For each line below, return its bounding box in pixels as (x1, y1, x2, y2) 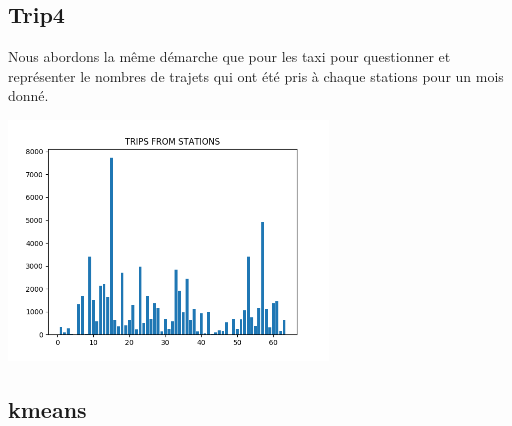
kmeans (8, 393, 87, 424)
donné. (8, 85, 49, 106)
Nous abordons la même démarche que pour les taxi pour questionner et (8, 46, 451, 67)
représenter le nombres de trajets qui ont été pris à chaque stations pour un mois (8, 65, 504, 86)
